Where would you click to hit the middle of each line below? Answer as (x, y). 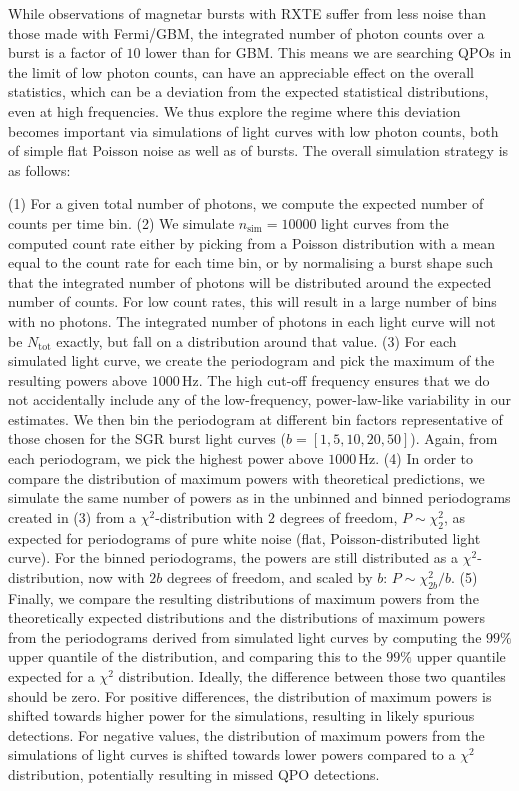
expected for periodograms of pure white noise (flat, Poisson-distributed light (244, 537)
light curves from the (385, 222)
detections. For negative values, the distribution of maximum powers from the (246, 734)
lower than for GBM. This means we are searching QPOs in (328, 52)
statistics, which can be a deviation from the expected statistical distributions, (248, 91)
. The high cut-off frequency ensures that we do (344, 379)
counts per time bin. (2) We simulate (121, 222)
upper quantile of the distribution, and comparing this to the (195, 656)
